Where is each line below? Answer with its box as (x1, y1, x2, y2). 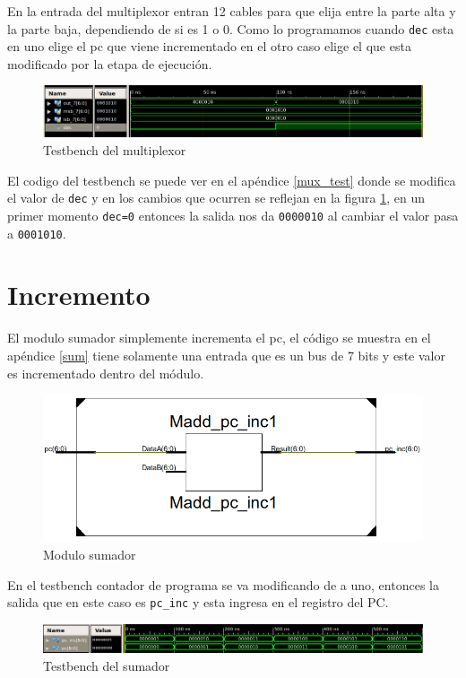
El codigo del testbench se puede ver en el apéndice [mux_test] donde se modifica (7, 170, 456, 189)
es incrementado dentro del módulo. (7, 363, 204, 382)
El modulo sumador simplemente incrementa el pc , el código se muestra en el (7, 328, 431, 347)
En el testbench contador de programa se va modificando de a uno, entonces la (7, 575, 439, 594)
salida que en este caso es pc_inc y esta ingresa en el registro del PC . (7, 593, 389, 612)
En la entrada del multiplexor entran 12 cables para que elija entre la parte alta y (7, 2, 456, 20)
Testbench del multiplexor (43, 141, 186, 160)
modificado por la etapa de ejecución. (7, 54, 212, 73)
